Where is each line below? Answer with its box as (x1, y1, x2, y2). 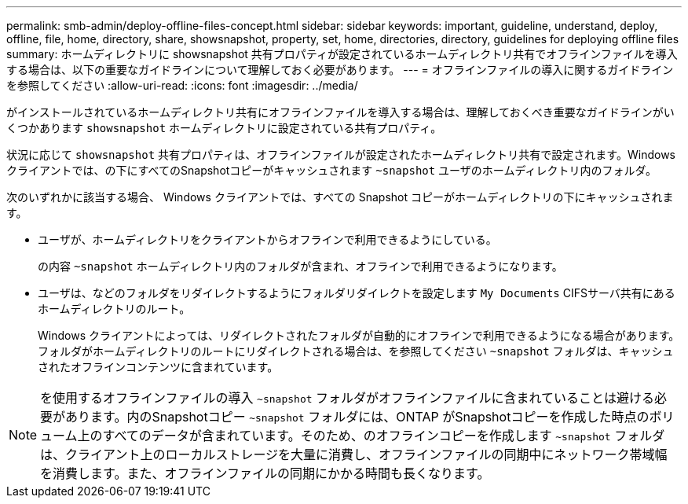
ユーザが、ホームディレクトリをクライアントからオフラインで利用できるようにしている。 (38, 233, 497, 246)
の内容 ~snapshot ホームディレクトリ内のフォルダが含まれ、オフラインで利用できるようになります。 (38, 259, 563, 273)
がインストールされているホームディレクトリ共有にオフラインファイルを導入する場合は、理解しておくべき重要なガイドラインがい (6, 105, 675, 119)
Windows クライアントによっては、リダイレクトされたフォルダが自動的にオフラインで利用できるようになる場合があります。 (38, 329, 680, 342)
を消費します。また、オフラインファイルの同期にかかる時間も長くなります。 (40, 465, 490, 481)
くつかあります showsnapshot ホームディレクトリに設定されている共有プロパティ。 (6, 121, 442, 134)
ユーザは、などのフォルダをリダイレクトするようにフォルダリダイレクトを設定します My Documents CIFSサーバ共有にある (38, 286, 675, 300)
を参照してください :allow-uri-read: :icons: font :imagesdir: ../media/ (6, 79, 358, 92)
